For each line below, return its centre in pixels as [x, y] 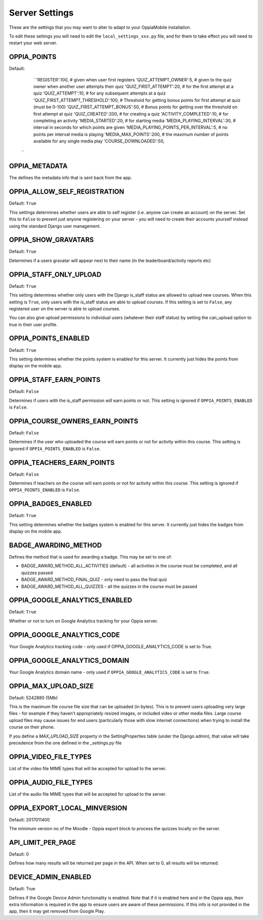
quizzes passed [37, 573]
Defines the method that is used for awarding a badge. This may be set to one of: [91, 557]
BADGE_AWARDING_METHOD [56, 545]
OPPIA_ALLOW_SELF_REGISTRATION [66, 192]
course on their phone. [32, 727]
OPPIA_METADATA [38, 166]
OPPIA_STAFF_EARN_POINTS [55, 380]
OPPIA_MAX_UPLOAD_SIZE [51, 686]
